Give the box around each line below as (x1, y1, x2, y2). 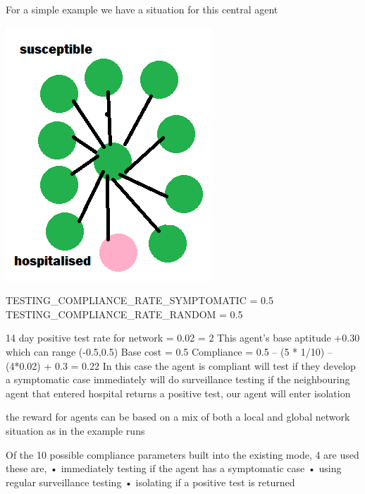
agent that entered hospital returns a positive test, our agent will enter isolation (6, 385, 351, 400)
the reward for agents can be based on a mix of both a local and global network (6, 409, 350, 424)
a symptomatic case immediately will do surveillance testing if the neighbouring (6, 372, 350, 387)
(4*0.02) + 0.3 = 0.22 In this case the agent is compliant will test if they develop (6, 358, 356, 373)
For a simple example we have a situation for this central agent (6, 2, 278, 16)
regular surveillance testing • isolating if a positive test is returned (6, 474, 295, 489)
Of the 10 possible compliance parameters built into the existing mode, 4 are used (6, 447, 359, 462)
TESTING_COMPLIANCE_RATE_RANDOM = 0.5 (6, 306, 243, 321)
